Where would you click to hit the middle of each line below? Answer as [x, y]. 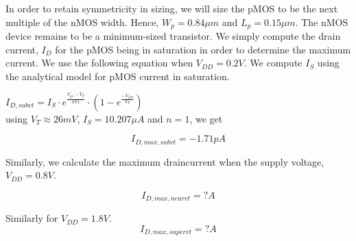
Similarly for [32, 218]
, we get [206, 118]
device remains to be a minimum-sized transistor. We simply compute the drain [173, 36]
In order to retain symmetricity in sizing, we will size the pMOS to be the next [172, 8]
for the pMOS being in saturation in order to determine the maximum [203, 49]
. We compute [273, 63]
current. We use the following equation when [99, 63]
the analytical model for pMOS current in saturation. [118, 76]
